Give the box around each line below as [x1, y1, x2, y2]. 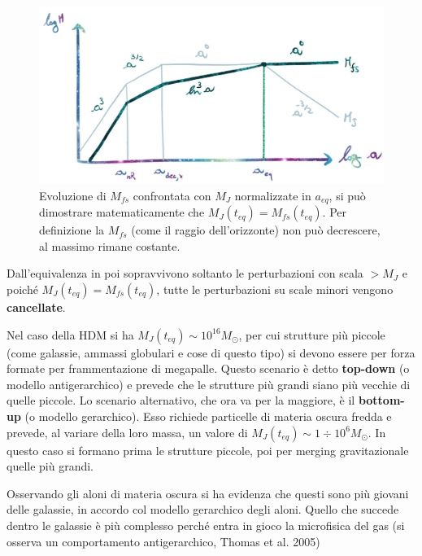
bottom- [358, 392, 405, 409]
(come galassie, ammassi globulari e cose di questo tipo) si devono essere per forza [7, 344, 415, 361]
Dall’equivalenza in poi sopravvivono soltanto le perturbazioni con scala [7, 265, 363, 282]
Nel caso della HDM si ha [7, 326, 134, 343]
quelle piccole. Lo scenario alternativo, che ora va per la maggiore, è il [7, 392, 355, 409]
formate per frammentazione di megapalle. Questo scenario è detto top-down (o [7, 360, 410, 377]
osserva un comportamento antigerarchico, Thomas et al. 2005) [7, 532, 320, 549]
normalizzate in [234, 186, 311, 204]
